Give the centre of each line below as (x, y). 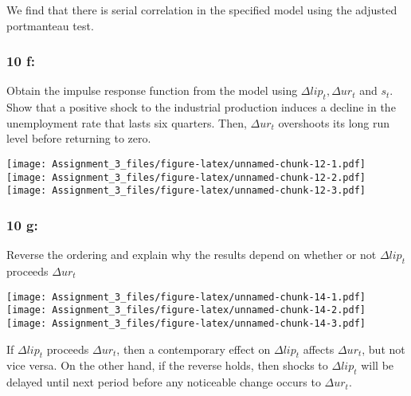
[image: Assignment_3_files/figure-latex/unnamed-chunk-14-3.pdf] (186, 323)
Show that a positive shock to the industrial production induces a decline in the (201, 107)
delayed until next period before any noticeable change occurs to (164, 382)
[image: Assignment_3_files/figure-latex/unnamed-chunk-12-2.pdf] (186, 177)
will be (378, 365)
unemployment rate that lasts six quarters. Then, (127, 122)
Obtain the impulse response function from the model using (152, 90)
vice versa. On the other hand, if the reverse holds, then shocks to (167, 365)
